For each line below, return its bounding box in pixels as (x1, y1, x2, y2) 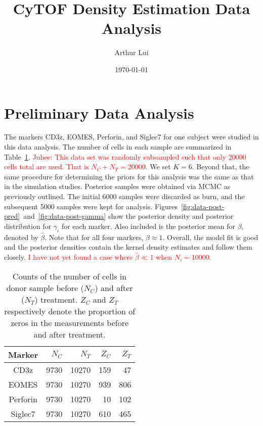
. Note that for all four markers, (45, 231, 144, 242)
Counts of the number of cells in (13, 270, 127, 282)
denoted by (4, 231, 38, 242)
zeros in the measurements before (11, 316, 129, 328)
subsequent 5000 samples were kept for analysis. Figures (4, 201, 178, 211)
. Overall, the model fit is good (162, 231, 258, 242)
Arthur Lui (114, 47, 149, 58)
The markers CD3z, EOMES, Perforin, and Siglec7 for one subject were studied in (4, 131, 259, 142)
